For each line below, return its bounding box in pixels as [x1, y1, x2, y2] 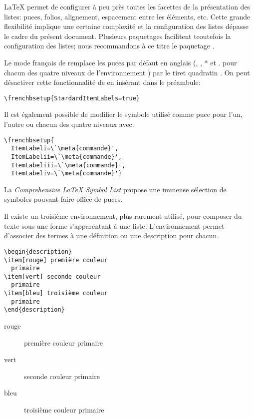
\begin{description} [4, 248, 72, 255]
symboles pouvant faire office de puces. [4, 194, 123, 204]
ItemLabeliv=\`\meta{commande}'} [11, 170, 122, 177]
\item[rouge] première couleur [4, 256, 108, 264]
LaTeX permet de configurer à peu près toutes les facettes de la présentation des [4, 1, 251, 11]
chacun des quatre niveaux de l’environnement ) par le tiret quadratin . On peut [4, 67, 250, 77]
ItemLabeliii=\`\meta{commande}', [11, 161, 126, 169]
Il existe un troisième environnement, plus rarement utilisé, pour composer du [4, 211, 242, 221]
